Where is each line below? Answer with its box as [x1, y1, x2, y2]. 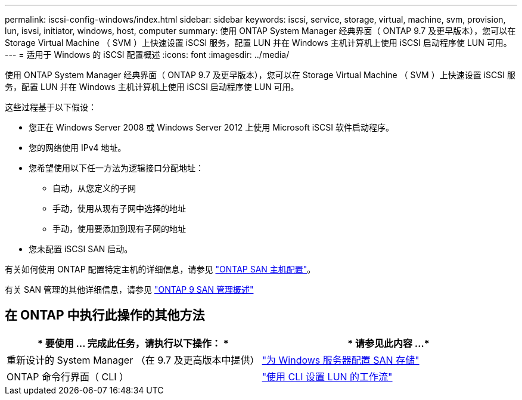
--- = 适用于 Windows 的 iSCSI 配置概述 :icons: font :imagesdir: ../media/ [5, 49, 290, 60]
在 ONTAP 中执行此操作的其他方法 [5, 308, 205, 323]
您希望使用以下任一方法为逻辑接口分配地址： [29, 163, 204, 173]
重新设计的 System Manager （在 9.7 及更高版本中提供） [7, 354, 260, 366]
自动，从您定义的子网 [52, 183, 136, 193]
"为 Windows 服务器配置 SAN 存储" [262, 354, 420, 366]
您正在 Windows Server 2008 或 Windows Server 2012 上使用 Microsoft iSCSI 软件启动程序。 [29, 122, 394, 132]
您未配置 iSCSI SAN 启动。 [29, 244, 133, 254]
